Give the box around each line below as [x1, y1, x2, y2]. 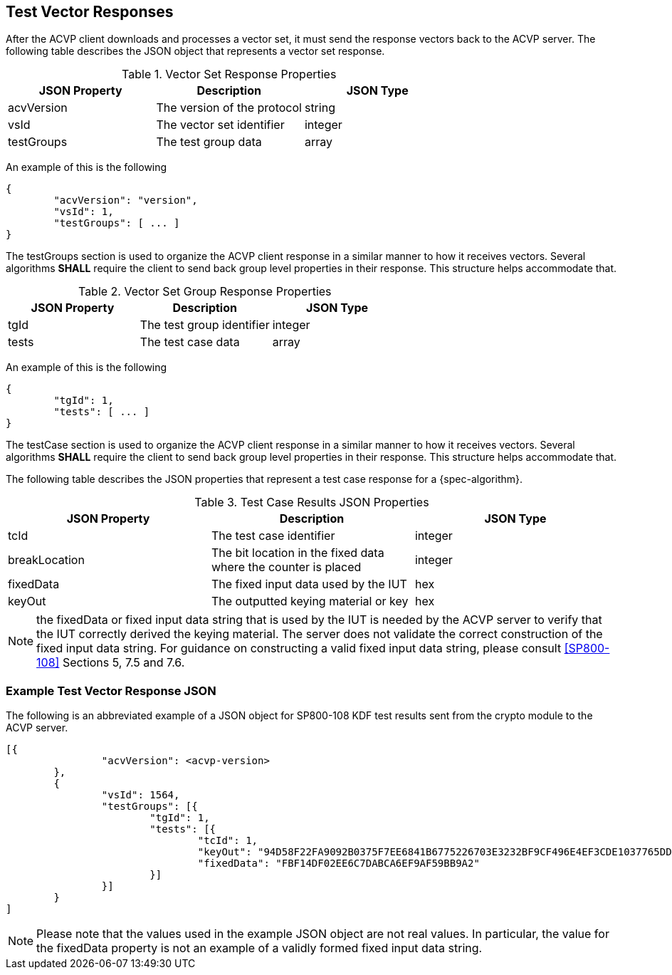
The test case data [140, 335, 240, 350]
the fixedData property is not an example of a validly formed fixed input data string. [36, 941, 483, 956]
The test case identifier [211, 528, 335, 543]
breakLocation [8, 553, 85, 568]
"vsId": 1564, [101, 789, 180, 801]
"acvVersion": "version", [53, 194, 198, 207]
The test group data [156, 135, 262, 150]
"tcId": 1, [197, 835, 258, 847]
